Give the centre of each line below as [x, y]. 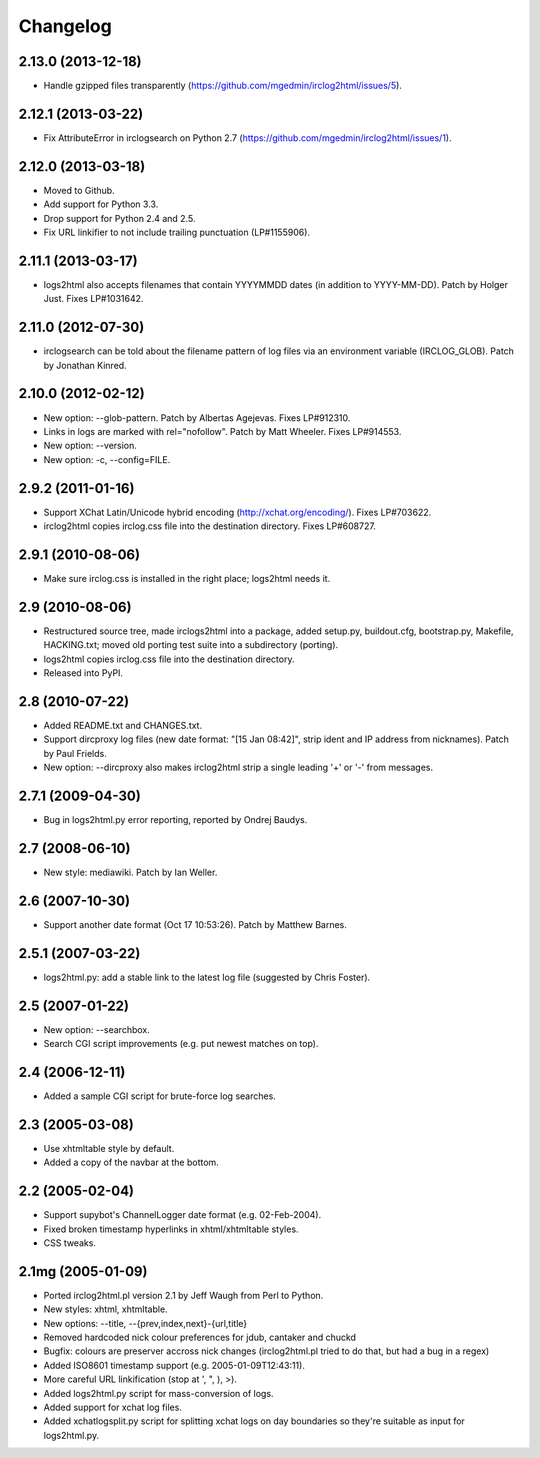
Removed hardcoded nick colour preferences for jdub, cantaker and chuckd [200, 1337]
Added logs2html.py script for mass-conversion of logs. [158, 1393]
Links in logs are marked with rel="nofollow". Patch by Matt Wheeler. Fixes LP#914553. [222, 431]
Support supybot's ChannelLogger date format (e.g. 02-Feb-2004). [182, 1215]
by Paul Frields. [75, 753]
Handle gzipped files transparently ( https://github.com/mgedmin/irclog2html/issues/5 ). [222, 86]
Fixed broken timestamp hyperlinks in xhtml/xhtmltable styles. [171, 1229]
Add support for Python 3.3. [101, 204]
